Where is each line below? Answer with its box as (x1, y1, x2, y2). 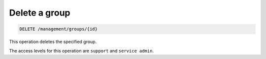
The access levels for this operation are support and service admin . (9, 48, 154, 54)
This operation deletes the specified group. (9, 39, 97, 45)
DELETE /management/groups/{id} (19, 26, 98, 32)
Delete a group (9, 7, 71, 18)
